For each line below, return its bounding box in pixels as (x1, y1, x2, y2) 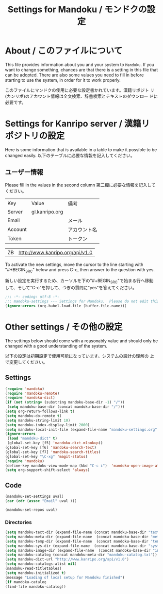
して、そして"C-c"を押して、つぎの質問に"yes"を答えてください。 (5, 285, 137, 291)
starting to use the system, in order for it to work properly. (5, 77, 121, 83)
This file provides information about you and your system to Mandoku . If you (5, 61, 154, 68)
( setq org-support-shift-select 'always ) (5, 468, 90, 472)
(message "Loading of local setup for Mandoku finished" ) (5, 575, 125, 580)
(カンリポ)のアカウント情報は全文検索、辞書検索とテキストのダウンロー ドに (5, 93, 158, 99)
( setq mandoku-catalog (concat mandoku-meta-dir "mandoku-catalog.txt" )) (5, 552, 158, 558)
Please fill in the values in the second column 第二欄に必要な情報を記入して (5, 182, 156, 188)
